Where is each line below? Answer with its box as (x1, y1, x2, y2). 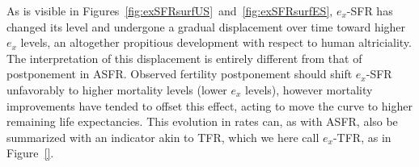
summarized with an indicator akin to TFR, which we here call (6, 128, 320, 145)
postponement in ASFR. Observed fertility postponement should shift (6, 65, 353, 82)
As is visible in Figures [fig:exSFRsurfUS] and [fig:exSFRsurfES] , (6, 2, 333, 19)
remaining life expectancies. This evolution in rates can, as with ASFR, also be (6, 113, 398, 130)
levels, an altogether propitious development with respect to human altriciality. (20, 34, 412, 51)
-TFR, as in (332, 128, 391, 145)
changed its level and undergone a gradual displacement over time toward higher (6, 18, 406, 35)
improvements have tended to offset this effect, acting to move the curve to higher (6, 97, 413, 114)
